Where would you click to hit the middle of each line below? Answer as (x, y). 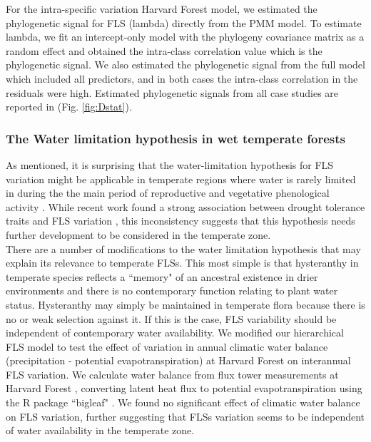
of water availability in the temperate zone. (100, 430)
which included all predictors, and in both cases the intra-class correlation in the (182, 78)
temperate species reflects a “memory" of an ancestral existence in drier (162, 276)
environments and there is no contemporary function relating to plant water (172, 291)
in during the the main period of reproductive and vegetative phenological (168, 193)
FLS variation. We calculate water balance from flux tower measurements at (172, 374)
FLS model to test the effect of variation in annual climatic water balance (167, 346)
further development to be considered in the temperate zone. (138, 234)
